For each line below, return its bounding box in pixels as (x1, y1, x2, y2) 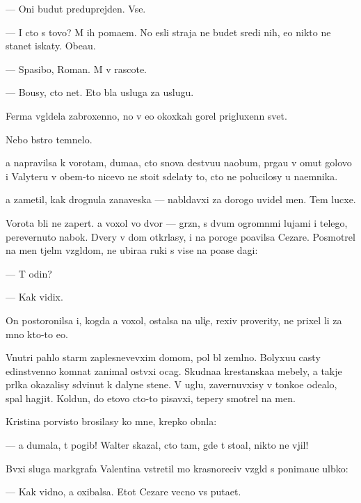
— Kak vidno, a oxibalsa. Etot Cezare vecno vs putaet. (6, 484, 241, 499)
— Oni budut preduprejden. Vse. (6, 1, 146, 15)
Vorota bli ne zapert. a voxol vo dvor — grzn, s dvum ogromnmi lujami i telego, (6, 215, 348, 230)
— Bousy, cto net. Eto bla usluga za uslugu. (6, 85, 194, 99)
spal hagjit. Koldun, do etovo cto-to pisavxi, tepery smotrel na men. (6, 390, 296, 405)
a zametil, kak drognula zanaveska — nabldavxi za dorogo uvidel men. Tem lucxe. (6, 192, 356, 207)
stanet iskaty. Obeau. (6, 38, 96, 53)
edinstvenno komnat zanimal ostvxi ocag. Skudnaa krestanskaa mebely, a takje (6, 363, 342, 378)
